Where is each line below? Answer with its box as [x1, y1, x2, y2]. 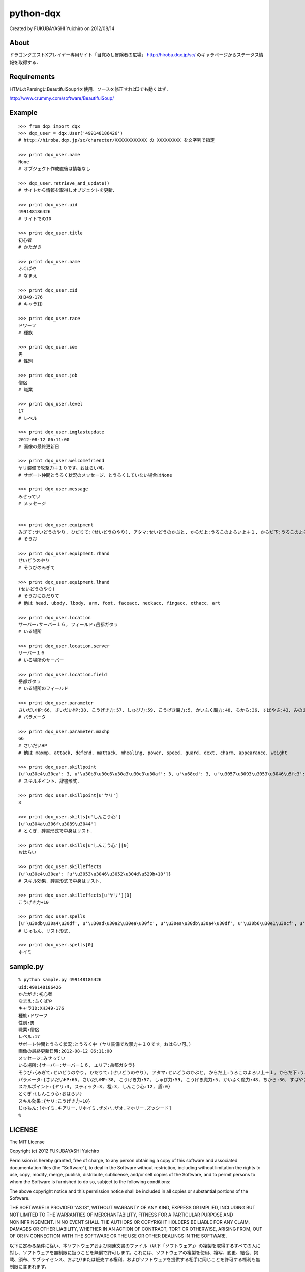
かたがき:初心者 [18, 991, 53, 997]
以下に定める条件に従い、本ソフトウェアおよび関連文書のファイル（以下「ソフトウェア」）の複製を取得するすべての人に [9, 1242, 261, 1249]
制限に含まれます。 [9, 1263, 49, 1269]
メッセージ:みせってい [18, 1055, 66, 1061]
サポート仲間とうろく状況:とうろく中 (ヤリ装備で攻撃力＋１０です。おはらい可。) [18, 1041, 192, 1047]
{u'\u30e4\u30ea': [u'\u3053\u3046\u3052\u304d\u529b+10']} [18, 871, 171, 877]
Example [9, 108, 38, 117]
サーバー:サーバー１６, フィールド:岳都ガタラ [18, 621, 118, 627]
